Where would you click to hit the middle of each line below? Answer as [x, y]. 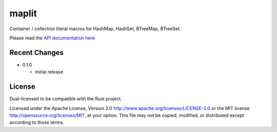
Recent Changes [37, 52]
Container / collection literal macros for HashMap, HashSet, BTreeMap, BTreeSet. [95, 29]
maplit [23, 13]
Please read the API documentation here [52, 38]
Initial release [49, 72]
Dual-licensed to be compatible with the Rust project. [66, 99]
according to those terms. [37, 122]
